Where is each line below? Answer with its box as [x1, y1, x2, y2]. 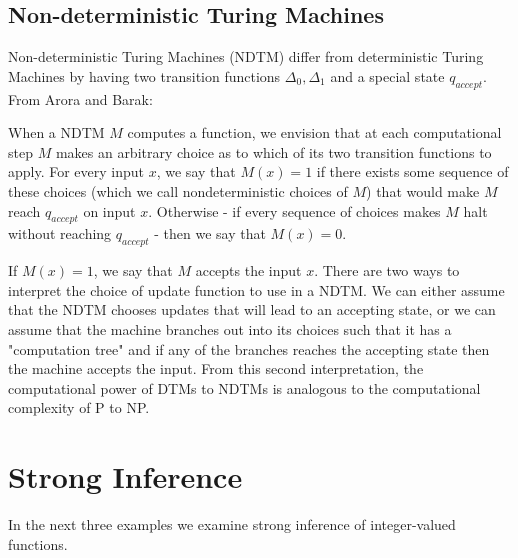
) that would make [366, 180, 480, 201]
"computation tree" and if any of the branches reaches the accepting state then [8, 338, 490, 359]
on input [83, 200, 136, 221]
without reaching [8, 223, 112, 244]
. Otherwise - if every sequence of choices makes [148, 200, 441, 221]
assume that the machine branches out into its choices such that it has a [8, 318, 452, 339]
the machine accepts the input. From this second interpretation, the [8, 358, 424, 379]
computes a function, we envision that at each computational [127, 122, 502, 143]
